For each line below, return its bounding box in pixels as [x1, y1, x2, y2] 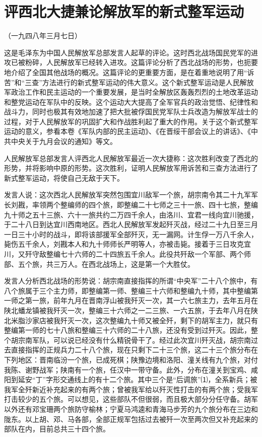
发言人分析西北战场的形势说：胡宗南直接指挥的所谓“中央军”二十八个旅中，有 [4, 275, 258, 286]
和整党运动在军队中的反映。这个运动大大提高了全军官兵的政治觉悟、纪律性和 [4, 96, 258, 107]
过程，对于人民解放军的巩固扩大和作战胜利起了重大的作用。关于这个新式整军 [4, 116, 258, 126]
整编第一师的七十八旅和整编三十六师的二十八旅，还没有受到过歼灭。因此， [4, 325, 251, 335]
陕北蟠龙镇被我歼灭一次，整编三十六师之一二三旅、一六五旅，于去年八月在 [4, 305, 251, 315]
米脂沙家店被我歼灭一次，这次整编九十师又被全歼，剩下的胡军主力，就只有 [11, 315, 258, 325]
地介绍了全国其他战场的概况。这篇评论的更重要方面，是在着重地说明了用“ [4, 66, 247, 77]
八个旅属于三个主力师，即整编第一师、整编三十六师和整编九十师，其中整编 [4, 285, 251, 296]
